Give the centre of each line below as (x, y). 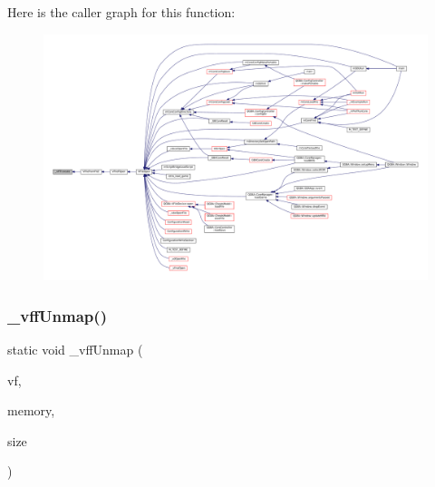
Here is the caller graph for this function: (121, 12)
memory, (31, 410)
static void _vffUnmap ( (75, 350)
